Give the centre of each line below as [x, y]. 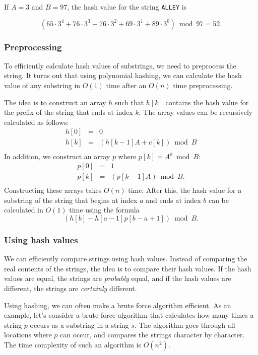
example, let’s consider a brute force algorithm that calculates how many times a [129, 315]
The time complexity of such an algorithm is [73, 344]
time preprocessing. [203, 85]
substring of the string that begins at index [71, 200]
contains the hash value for [207, 102]
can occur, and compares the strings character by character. [152, 335]
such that [129, 102]
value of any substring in [42, 85]
